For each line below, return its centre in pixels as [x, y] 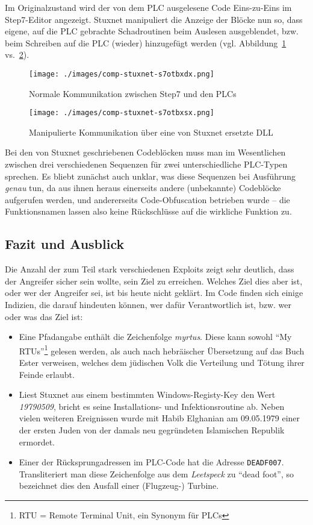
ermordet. [37, 442]
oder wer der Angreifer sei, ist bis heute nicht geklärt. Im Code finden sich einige [154, 293]
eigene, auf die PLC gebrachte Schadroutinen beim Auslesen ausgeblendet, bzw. [152, 31]
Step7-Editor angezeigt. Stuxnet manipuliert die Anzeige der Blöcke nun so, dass [154, 19]
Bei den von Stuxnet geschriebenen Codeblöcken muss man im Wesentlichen [145, 152]
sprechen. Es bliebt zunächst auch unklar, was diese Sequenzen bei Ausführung [150, 176]
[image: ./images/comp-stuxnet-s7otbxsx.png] [122, 113]
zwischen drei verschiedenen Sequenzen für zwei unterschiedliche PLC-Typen [146, 164]
